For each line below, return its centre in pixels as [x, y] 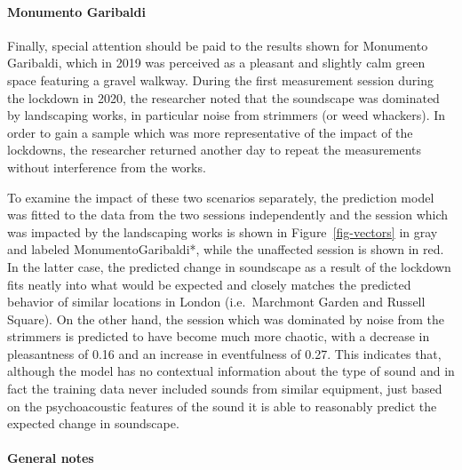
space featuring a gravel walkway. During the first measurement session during [220, 80]
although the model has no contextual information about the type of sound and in [231, 371]
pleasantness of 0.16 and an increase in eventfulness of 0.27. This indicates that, [224, 353]
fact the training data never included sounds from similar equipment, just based [225, 389]
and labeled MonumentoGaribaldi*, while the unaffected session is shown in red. [226, 249]
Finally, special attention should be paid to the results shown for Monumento [218, 45]
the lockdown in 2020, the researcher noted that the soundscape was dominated [223, 97]
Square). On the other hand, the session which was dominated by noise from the [226, 319]
